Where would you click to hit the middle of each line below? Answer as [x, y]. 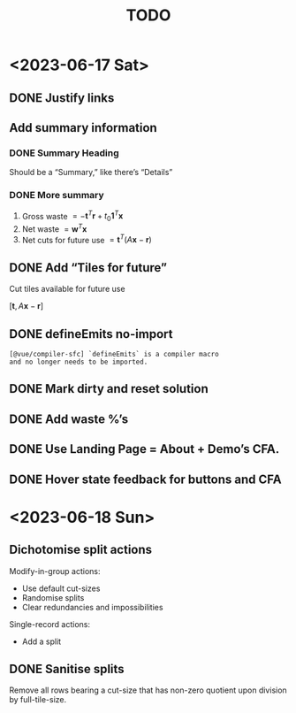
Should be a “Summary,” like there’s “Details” [91, 172]
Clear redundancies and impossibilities [92, 607]
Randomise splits [53, 597]
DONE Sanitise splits [67, 669]
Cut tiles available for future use [67, 289]
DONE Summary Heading [64, 153]
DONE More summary [57, 195]
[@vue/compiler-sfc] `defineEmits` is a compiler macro [114, 354]
